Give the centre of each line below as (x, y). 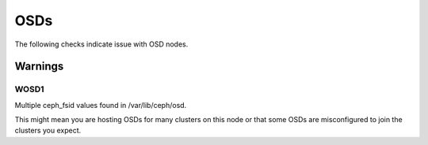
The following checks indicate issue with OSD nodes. (101, 44)
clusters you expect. (48, 131)
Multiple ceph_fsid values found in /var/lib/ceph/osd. (101, 105)
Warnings (39, 67)
